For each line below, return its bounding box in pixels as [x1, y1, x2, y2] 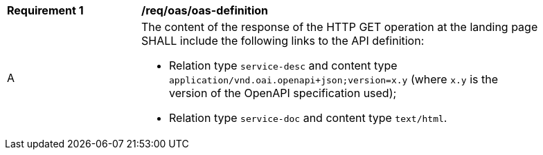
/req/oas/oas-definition [141, 3, 269, 17]
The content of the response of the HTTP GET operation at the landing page [141, 20, 538, 34]
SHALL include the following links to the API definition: [141, 34, 425, 48]
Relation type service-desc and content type [169, 59, 398, 72]
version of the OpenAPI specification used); [169, 86, 397, 100]
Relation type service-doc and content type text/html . [169, 111, 447, 125]
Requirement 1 [7, 3, 84, 17]
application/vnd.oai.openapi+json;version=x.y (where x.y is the [169, 72, 499, 86]
